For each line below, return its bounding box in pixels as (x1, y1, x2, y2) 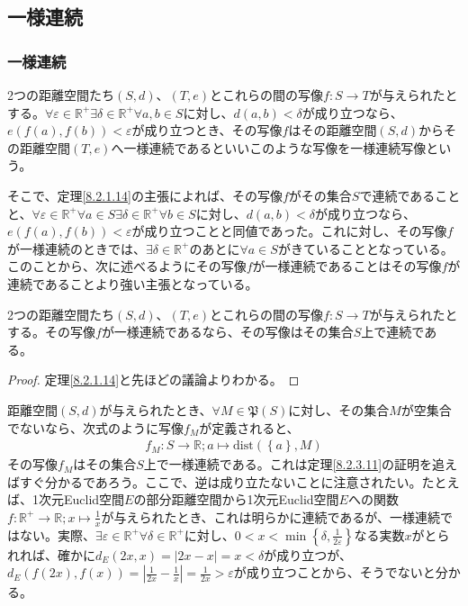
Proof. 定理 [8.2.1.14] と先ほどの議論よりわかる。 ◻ (7, 370, 300, 389)
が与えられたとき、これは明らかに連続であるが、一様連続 (101, 507, 441, 526)
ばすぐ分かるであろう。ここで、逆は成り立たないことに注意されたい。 (7, 472, 422, 491)
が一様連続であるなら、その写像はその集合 (101, 322, 354, 341)
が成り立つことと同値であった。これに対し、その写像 (131, 222, 447, 240)
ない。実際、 (19, 525, 95, 544)
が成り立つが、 (264, 545, 352, 564)
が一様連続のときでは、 (7, 239, 146, 258)
